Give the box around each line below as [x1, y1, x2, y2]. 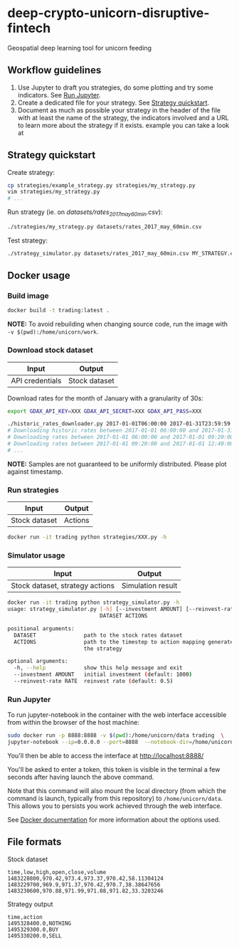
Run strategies [7, 485, 59, 495]
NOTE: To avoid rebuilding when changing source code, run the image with [7, 320, 228, 329]
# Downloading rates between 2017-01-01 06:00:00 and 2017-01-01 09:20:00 [7, 434, 234, 441]
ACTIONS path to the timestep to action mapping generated [14, 638, 237, 645]
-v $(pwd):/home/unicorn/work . [7, 327, 99, 336]
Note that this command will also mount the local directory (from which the [7, 786, 226, 794]
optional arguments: [7, 658, 69, 665]
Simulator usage [7, 550, 65, 560]
